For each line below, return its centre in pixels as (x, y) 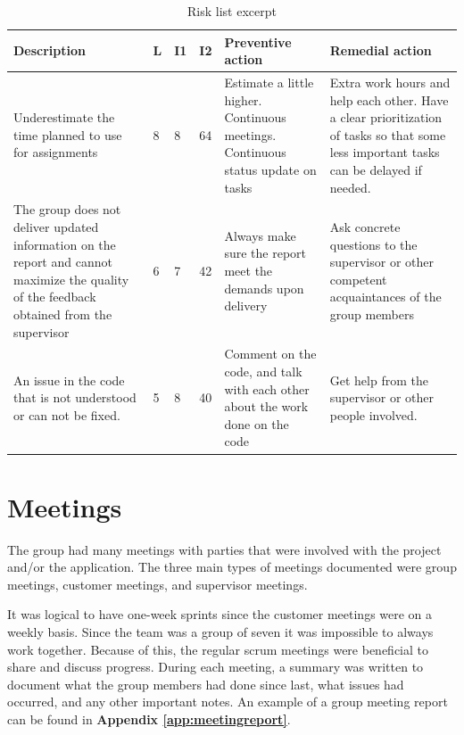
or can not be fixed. (67, 415)
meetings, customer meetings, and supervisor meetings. (157, 584)
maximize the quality (71, 279)
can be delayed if (376, 169)
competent (358, 279)
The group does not (67, 209)
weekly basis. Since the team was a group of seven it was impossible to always (220, 632)
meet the (249, 271)
